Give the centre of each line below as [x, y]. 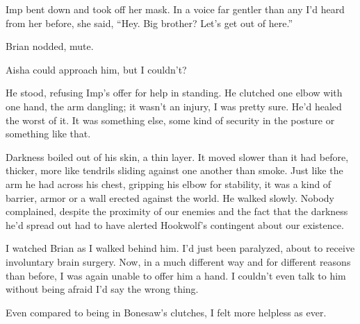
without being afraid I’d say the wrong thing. [102, 289]
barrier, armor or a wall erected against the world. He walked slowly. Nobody [170, 197]
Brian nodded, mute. [50, 46]
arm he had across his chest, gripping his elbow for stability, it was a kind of [169, 184]
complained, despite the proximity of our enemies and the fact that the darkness [177, 211]
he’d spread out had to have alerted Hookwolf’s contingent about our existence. [175, 224]
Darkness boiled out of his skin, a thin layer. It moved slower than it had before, [177, 156]
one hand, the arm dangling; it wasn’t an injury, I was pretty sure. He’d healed [174, 106]
